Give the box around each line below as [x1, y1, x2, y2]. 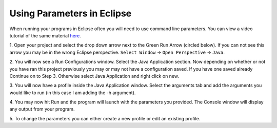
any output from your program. [9, 106, 75, 112]
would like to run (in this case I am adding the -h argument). [9, 90, 136, 96]
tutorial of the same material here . [9, 32, 82, 38]
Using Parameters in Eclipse [9, 8, 132, 19]
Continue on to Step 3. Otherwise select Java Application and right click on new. [9, 73, 180, 79]
